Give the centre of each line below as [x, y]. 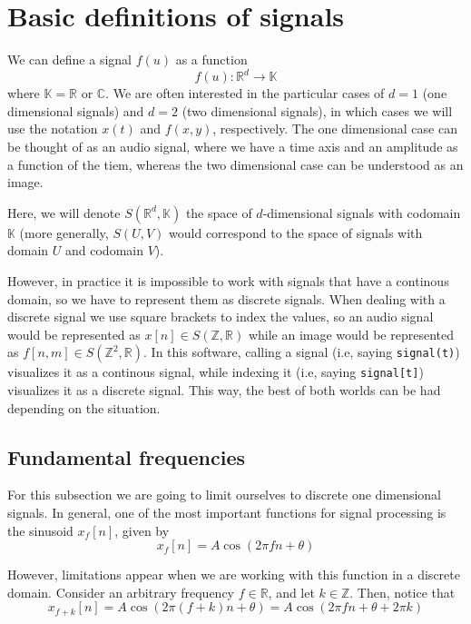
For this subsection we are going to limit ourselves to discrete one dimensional [225, 495]
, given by [142, 530]
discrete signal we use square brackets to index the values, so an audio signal [221, 317]
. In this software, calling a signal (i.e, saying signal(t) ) [302, 352]
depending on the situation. [84, 407]
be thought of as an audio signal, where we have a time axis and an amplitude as [233, 146]
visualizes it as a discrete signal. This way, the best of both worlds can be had [224, 390]
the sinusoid [40, 530]
